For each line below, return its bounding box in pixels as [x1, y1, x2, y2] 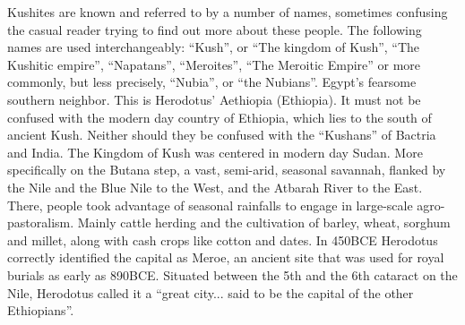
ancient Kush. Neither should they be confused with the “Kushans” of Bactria [7, 125, 436, 144]
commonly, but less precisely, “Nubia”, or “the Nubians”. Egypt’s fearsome [7, 73, 417, 91]
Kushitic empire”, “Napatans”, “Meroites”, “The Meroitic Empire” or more [7, 55, 421, 73]
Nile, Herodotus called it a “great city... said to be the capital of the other [7, 283, 414, 302]
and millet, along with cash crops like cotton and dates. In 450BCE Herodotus [7, 230, 438, 249]
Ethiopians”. [7, 301, 74, 320]
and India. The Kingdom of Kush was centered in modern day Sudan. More [7, 142, 423, 161]
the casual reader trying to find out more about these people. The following [7, 20, 422, 38]
